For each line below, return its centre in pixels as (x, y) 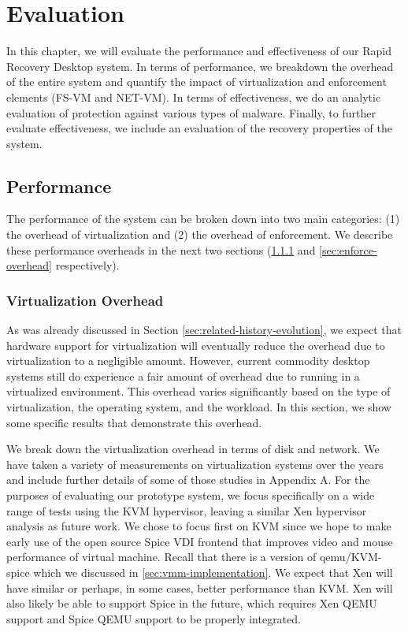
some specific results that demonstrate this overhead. (134, 422)
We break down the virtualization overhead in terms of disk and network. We (193, 449)
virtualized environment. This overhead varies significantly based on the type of (198, 391)
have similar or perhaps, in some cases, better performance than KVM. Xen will (200, 587)
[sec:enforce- (348, 249)
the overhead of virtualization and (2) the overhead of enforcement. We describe (200, 234)
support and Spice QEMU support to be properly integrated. (154, 618)
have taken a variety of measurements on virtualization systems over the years (195, 464)
